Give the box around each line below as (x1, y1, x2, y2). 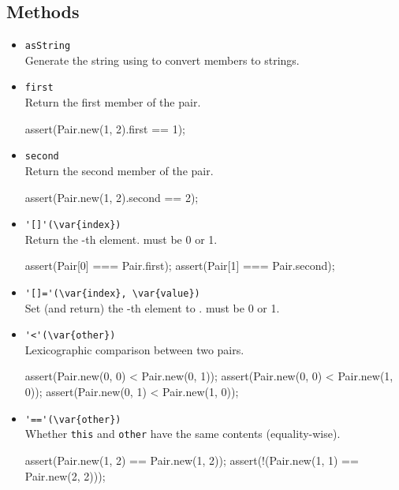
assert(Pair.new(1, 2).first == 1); (24, 120, 185, 137)
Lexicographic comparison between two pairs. (24, 341, 244, 357)
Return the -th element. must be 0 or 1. (24, 230, 218, 247)
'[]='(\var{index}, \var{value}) (24, 287, 200, 299)
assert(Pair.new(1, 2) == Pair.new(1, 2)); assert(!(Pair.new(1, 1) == (24, 451, 359, 468)
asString (24, 40, 71, 52)
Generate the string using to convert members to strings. (24, 51, 300, 68)
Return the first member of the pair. (24, 94, 201, 110)
